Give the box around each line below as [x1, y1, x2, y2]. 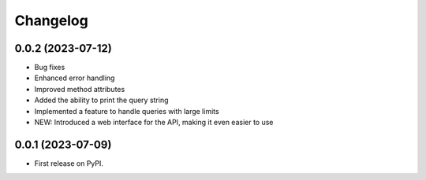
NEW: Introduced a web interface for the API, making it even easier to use [34, 118, 274, 127]
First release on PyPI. [34, 158, 104, 168]
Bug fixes [34, 63, 65, 72]
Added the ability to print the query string [34, 95, 169, 105]
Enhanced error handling [34, 73, 115, 83]
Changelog [14, 12, 88, 29]
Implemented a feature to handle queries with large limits [34, 106, 220, 116]
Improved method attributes [34, 84, 125, 94]
